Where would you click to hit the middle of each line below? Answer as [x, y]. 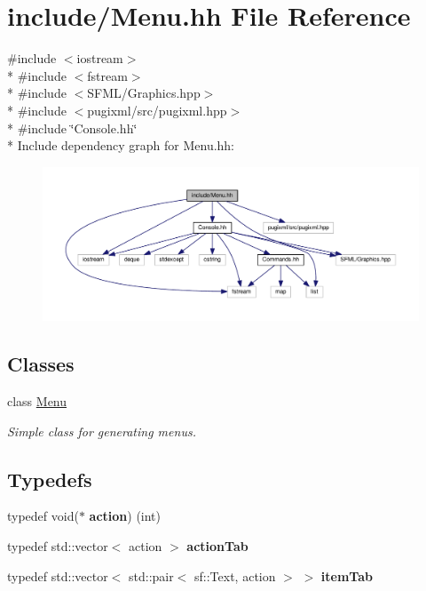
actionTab [217, 545]
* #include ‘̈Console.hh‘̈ [72, 128]
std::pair [151, 575]
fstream [107, 75]
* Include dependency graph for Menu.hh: [121, 145]
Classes [41, 364]
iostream [100, 58]
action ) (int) [125, 516]
